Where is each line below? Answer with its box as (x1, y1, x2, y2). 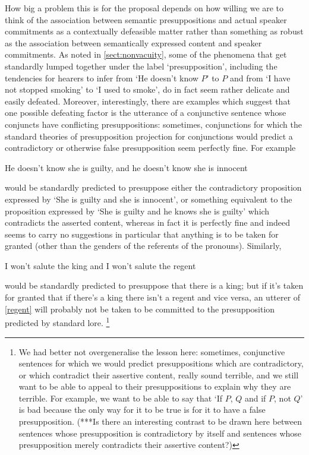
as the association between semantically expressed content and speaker (5, 36, 262, 49)
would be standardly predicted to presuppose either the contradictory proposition (5, 181, 302, 194)
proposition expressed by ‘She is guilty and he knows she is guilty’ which (5, 204, 270, 217)
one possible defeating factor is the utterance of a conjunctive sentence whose (5, 106, 286, 119)
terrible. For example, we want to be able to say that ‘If (18, 391, 222, 404)
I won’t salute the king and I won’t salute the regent (5, 259, 196, 271)
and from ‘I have (229, 71, 291, 84)
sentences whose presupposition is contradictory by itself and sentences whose (18, 426, 302, 439)
